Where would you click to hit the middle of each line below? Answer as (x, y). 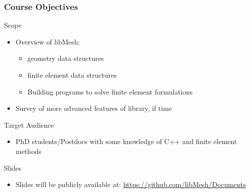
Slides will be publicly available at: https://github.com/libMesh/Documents (131, 184)
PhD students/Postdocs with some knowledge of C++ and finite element (126, 141)
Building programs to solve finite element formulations (110, 91)
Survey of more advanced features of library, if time (94, 108)
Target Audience (29, 124)
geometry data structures (66, 58)
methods (28, 151)
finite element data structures (72, 75)
